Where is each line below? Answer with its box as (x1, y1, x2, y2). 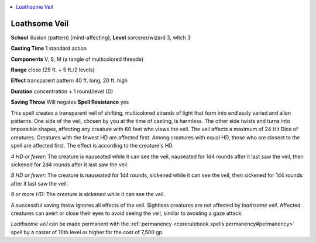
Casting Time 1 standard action (11, 45, 87, 52)
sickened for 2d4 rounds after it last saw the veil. (11, 161, 129, 168)
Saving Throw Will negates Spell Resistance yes (11, 98, 129, 105)
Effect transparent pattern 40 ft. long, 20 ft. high (11, 77, 128, 84)
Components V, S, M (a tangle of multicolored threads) (11, 56, 143, 63)
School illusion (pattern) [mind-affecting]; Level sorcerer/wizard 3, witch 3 (11, 34, 191, 41)
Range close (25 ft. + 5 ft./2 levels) (11, 66, 95, 73)
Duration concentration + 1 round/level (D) (11, 88, 114, 95)
